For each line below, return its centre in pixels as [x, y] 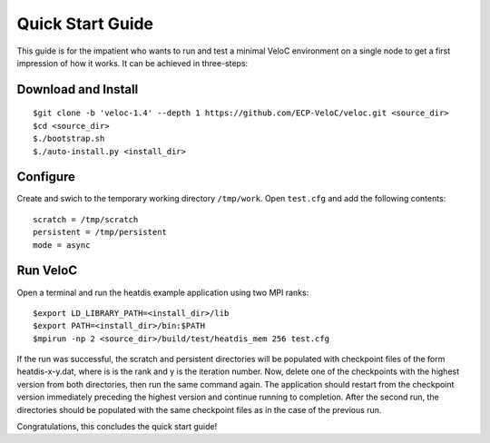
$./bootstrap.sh [69, 139]
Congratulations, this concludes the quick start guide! [117, 427]
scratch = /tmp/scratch [86, 219]
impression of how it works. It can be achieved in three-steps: [132, 63]
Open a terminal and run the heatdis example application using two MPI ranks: [163, 292]
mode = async [62, 245]
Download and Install [78, 89]
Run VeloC [47, 271]
